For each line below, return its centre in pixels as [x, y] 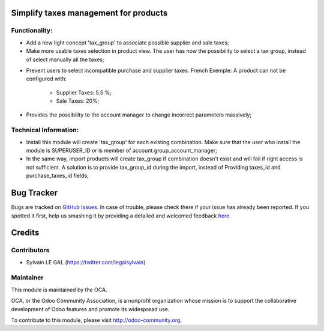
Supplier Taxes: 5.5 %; [84, 93]
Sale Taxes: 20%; [78, 101]
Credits [25, 233]
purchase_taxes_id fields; [58, 176]
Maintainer [27, 278]
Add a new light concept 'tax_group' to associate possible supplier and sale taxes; [127, 43]
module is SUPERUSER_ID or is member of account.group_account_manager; [121, 151]
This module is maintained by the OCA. [59, 290]
